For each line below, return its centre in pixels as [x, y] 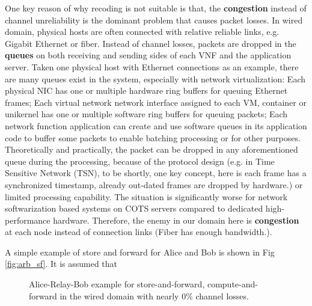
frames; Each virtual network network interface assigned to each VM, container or [156, 102]
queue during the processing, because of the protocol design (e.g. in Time [140, 161]
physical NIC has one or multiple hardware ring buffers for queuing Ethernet [146, 90]
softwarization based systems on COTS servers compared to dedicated [134, 208]
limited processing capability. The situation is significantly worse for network [146, 196]
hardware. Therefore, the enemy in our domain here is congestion [176, 220]
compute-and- [232, 284]
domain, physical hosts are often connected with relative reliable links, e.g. [142, 32]
